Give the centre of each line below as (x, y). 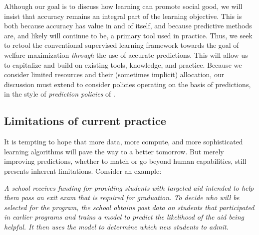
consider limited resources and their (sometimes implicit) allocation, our (114, 74)
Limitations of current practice (85, 121)
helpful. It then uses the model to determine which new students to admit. (116, 226)
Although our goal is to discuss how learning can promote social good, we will (123, 6)
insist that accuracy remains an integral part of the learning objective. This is (123, 16)
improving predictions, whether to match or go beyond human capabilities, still (125, 161)
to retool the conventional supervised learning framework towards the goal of (122, 45)
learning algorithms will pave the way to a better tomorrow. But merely (114, 151)
